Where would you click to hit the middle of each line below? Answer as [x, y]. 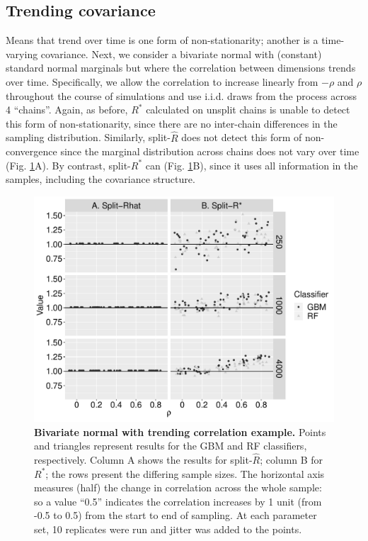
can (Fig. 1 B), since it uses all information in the [252, 165]
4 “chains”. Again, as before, [67, 110]
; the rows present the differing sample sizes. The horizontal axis [185, 473]
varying [22, 54]
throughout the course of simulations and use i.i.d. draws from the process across [181, 95]
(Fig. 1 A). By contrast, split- [68, 165]
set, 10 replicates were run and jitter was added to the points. [168, 529]
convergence [31, 151]
